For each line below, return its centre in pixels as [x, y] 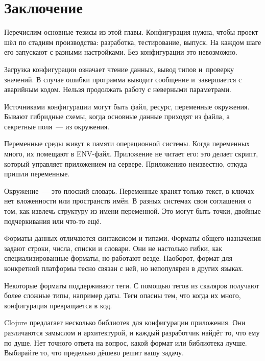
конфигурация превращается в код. [58, 305]
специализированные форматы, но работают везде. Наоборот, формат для [118, 258]
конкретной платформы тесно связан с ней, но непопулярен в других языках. [124, 268]
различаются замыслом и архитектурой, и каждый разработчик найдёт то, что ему [132, 332]
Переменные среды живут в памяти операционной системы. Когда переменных [127, 143]
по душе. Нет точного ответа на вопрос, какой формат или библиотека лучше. [126, 342]
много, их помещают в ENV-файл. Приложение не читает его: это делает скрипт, [131, 154]
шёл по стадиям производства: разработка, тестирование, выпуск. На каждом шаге [133, 42]
